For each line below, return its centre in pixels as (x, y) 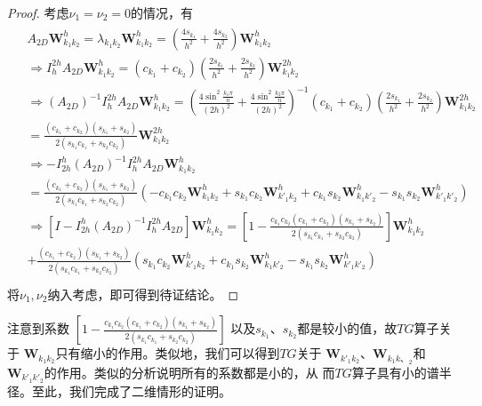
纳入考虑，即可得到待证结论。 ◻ (143, 294)
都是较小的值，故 (347, 328)
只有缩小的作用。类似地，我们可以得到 (168, 353)
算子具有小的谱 (395, 372)
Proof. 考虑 (38, 12)
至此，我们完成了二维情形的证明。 (131, 390)
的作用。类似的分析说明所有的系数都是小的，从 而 (189, 372)
